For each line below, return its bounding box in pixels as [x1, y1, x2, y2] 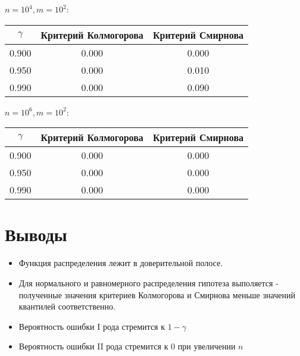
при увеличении [177, 340, 236, 352]
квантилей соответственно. [18, 300, 115, 313]
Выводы [5, 222, 67, 246]
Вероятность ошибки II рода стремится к [18, 340, 168, 352]
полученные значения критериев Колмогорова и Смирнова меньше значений [18, 288, 295, 301]
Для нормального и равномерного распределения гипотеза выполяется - [18, 276, 279, 289]
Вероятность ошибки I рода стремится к [18, 320, 165, 332]
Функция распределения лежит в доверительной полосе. [18, 257, 223, 269]
